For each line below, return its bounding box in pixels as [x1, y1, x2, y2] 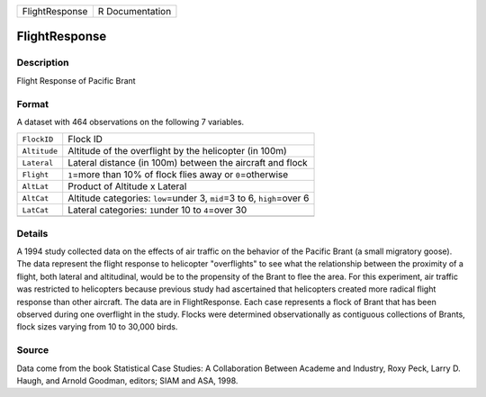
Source [16, 344, 49, 356]
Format [16, 97, 49, 110]
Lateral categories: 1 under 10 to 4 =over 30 [67, 203, 247, 216]
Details [16, 227, 49, 239]
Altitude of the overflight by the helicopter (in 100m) [67, 145, 287, 158]
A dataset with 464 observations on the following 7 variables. [16, 116, 245, 127]
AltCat [22, 194, 49, 203]
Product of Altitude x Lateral [67, 180, 187, 193]
